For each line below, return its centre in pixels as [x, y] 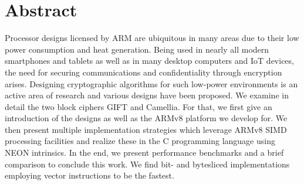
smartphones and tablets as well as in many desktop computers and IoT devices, [149, 61]
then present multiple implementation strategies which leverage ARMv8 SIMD [146, 129]
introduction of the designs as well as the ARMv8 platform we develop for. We [146, 118]
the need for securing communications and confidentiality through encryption [143, 72]
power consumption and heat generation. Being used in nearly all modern [137, 49]
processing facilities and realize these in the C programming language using [140, 141]
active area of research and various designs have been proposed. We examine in [147, 95]
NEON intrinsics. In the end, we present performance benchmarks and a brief [144, 153]
